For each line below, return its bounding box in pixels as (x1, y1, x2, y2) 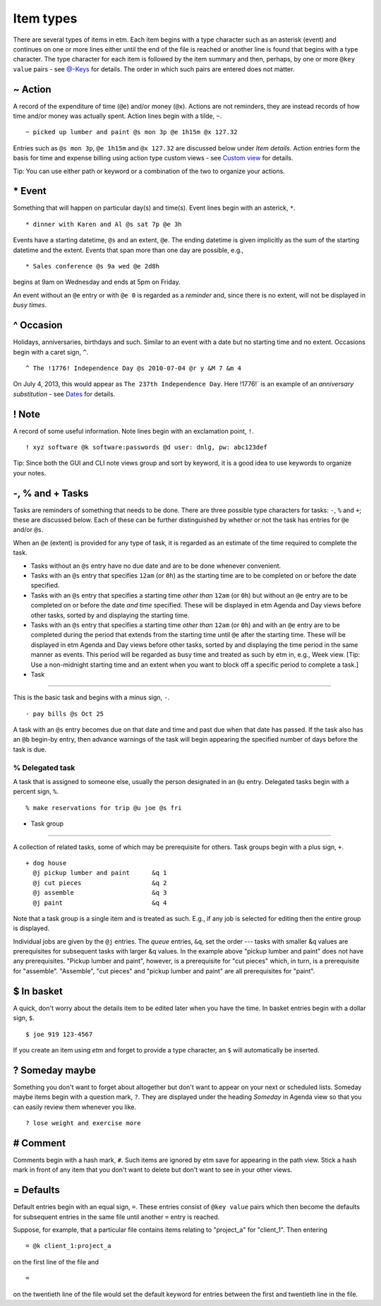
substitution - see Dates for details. (13, 389, 116, 398)
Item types (13, 11, 78, 26)
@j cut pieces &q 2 (32, 879, 167, 886)
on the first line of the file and (13, 1257, 99, 1266)
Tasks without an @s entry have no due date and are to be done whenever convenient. (30, 562, 282, 570)
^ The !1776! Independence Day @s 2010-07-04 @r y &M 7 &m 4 (25, 364, 241, 372)
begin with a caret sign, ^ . (13, 348, 89, 356)
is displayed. (13, 924, 50, 932)
